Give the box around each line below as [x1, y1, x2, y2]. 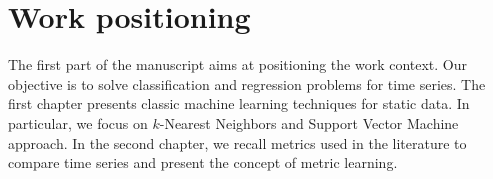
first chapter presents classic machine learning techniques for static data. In [8, 93, 470, 114]
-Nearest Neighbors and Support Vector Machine [159, 112, 459, 133]
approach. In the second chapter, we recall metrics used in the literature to [8, 132, 467, 153]
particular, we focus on [8, 112, 148, 133]
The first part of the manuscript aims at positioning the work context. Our [8, 54, 468, 75]
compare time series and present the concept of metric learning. [8, 152, 398, 173]
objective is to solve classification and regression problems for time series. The [8, 73, 486, 94]
